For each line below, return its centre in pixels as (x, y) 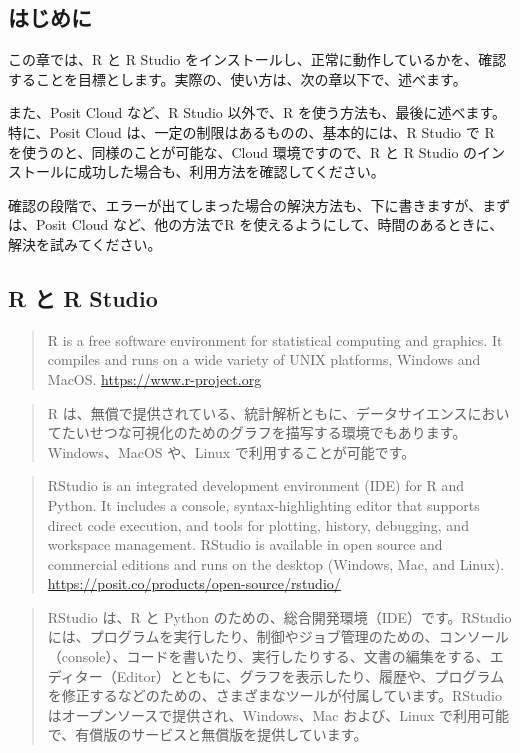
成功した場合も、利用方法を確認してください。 (231, 171)
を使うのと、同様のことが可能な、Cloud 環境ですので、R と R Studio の (243, 151)
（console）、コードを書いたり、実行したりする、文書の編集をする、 (268, 656)
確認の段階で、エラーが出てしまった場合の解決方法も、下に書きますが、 (245, 204)
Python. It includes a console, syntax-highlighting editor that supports (263, 504)
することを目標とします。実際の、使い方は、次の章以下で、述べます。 (237, 78)
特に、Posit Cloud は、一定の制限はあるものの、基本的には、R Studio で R (251, 131)
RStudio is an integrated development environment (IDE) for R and (256, 485)
